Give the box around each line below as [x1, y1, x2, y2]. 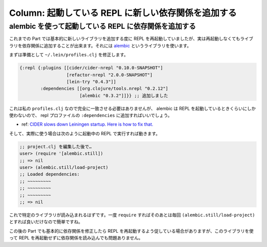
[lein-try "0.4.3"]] [66, 79, 116, 84]
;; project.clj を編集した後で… [19, 144, 92, 149]
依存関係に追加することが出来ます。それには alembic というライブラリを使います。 [22, 43, 191, 49]
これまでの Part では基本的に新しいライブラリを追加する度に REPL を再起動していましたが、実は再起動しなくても [9, 36, 241, 42]
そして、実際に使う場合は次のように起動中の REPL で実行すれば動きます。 [9, 130, 160, 136]
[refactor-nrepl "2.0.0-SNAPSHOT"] [66, 72, 153, 78]
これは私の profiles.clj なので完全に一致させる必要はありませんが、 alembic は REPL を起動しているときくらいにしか [9, 105, 256, 111]
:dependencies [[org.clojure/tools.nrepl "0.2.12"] [40, 86, 169, 92]
